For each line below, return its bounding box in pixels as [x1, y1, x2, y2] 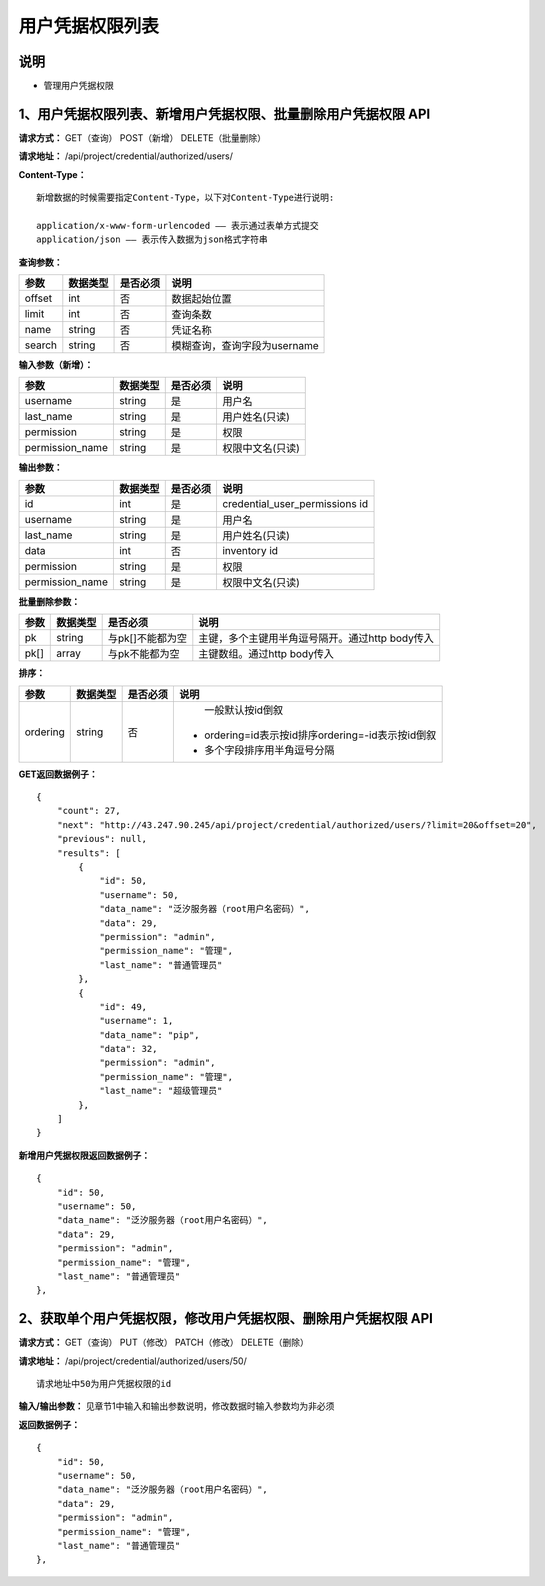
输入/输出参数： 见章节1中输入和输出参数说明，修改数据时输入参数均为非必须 [18, 1400, 335, 1412]
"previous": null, [56, 833, 148, 845]
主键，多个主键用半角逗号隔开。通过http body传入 [198, 631, 434, 645]
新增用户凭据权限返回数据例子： [18, 1149, 150, 1161]
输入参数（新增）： [18, 359, 94, 371]
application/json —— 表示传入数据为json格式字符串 [36, 234, 269, 245]
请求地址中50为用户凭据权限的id [36, 1378, 172, 1390]
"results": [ [56, 847, 121, 859]
